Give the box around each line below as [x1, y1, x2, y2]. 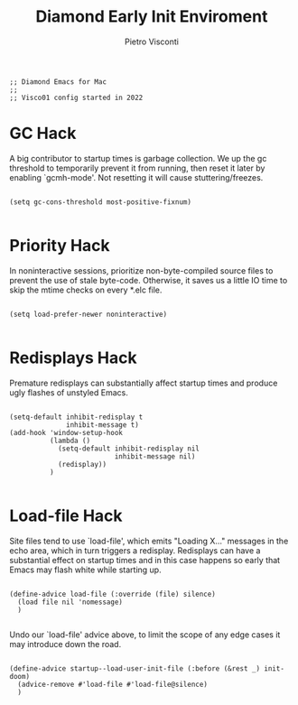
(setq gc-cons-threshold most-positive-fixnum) [9, 197, 192, 207]
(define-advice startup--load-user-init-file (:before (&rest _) [9, 663, 260, 673]
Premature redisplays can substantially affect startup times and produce [9, 377, 278, 388]
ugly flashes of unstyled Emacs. [9, 386, 128, 398]
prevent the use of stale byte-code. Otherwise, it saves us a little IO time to [9, 274, 288, 285]
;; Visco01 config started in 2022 [9, 93, 144, 102]
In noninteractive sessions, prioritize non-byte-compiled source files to [9, 264, 274, 276]
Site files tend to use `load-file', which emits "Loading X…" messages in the [9, 535, 289, 546]
